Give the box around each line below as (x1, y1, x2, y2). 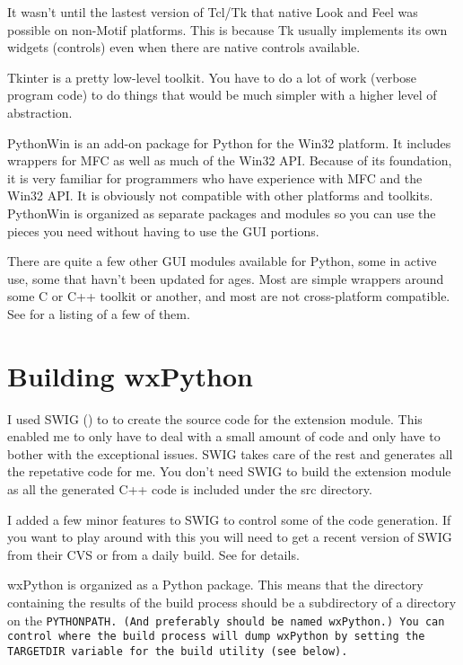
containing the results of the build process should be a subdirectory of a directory (7, 592, 457, 611)
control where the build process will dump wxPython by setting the (7, 630, 425, 643)
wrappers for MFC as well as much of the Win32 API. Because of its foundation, (7, 151, 452, 170)
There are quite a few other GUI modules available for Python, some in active (7, 252, 437, 270)
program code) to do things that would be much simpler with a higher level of (7, 85, 437, 104)
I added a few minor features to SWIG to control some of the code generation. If (7, 510, 451, 528)
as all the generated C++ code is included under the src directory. (7, 480, 372, 498)
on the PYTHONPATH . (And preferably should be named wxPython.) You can (7, 610, 445, 629)
